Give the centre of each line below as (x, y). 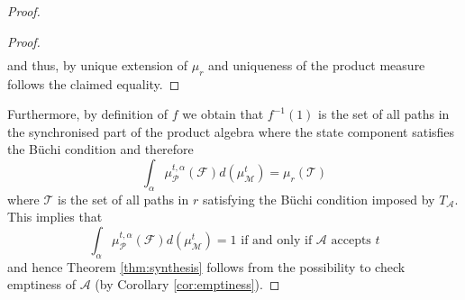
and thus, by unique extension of (98, 64)
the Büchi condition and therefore (100, 149)
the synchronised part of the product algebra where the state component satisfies (231, 131)
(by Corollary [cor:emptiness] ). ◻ (187, 284)
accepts (351, 240)
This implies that (55, 217)
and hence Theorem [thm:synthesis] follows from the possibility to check (206, 266)
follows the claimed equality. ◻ (94, 83)
